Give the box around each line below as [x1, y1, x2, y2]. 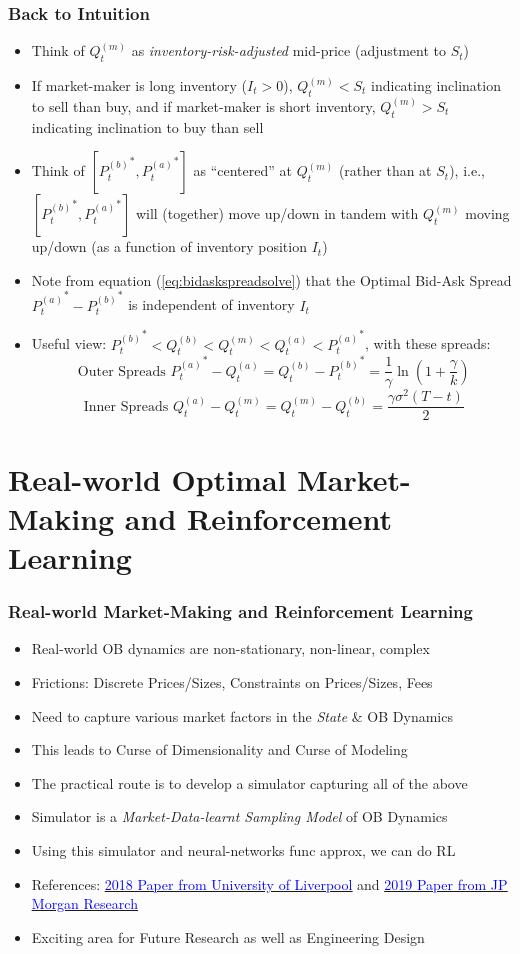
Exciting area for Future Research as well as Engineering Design [31, 926, 425, 947]
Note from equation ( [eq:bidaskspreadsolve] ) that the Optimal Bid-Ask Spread [31, 269, 512, 290]
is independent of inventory [128, 294, 295, 315]
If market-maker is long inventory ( [31, 75, 248, 96]
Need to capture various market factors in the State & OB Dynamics [31, 705, 453, 726]
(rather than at [338, 160, 432, 181]
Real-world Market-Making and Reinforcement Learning [8, 599, 473, 624]
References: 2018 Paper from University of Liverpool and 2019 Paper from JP [31, 873, 508, 894]
